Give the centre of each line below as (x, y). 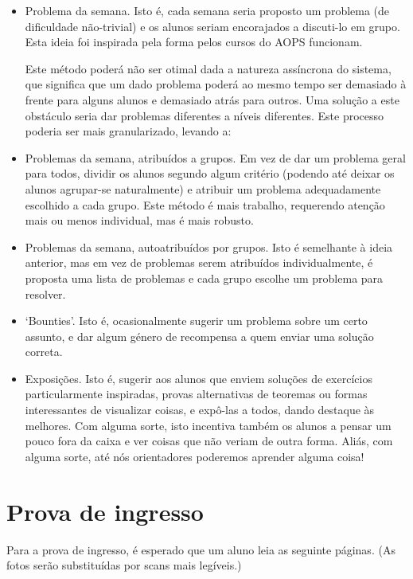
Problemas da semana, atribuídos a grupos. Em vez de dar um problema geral (215, 157)
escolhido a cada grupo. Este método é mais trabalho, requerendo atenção (205, 204)
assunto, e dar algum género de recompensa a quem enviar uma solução (199, 336)
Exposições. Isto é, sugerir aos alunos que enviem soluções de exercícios (199, 378)
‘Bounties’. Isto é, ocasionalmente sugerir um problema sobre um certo (196, 321)
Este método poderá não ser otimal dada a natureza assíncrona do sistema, (208, 68)
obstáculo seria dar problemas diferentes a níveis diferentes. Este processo (205, 115)
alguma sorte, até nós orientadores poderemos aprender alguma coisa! (195, 456)
